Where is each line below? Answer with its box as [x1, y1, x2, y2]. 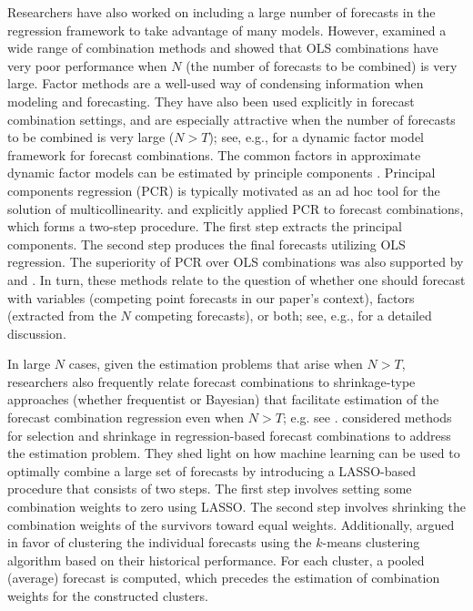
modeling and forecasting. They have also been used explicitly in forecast [7, 91, 415, 110]
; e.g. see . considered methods [282, 408, 452, 427]
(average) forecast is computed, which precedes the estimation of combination [7, 568, 440, 587]
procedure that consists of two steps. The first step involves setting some [7, 479, 412, 498]
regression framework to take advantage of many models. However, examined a [7, 20, 447, 39]
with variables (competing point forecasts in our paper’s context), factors [7, 288, 415, 307]
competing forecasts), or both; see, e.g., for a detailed [135, 306, 432, 325]
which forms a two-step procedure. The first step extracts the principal [7, 217, 402, 236]
